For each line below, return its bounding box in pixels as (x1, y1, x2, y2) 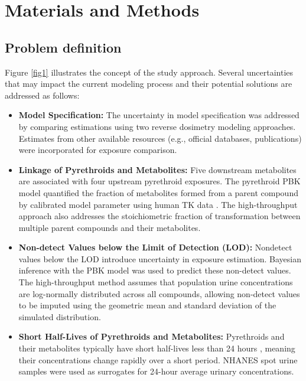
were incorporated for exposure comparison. (18, 144, 177, 156)
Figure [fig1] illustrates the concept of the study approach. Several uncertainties (5, 66, 294, 78)
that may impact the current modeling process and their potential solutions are (5, 77, 292, 90)
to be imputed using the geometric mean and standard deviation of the (18, 299, 276, 311)
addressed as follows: (5, 89, 80, 101)
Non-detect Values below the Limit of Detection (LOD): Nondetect (18, 241, 292, 253)
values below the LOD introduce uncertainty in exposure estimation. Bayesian (18, 252, 301, 265)
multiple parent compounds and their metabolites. (18, 221, 201, 233)
